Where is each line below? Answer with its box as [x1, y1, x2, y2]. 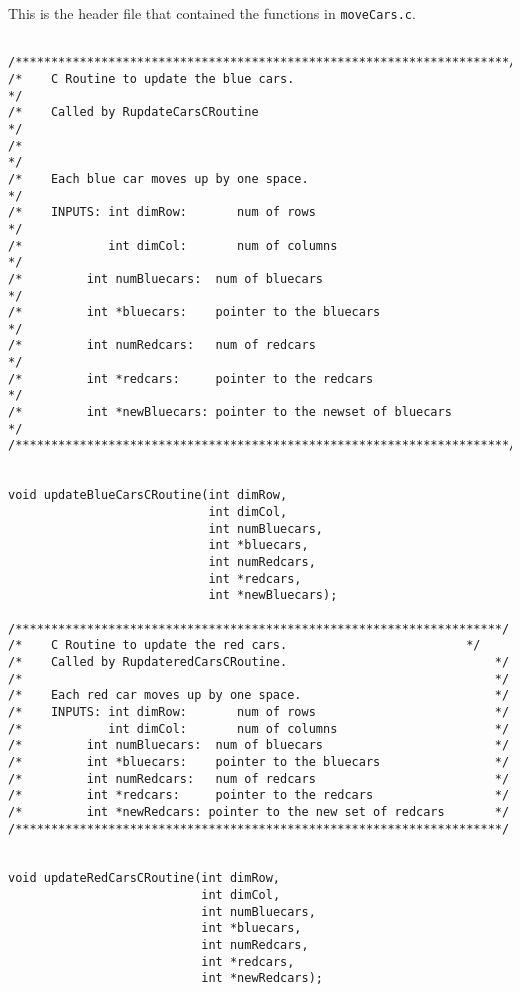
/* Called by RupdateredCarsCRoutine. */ [8, 654, 510, 669]
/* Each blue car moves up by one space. [8, 171, 309, 186]
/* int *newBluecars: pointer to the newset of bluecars [8, 405, 452, 420]
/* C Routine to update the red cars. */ [8, 638, 481, 653]
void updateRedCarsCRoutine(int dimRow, [8, 871, 281, 886]
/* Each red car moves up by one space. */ [8, 688, 510, 703]
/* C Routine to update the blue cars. [8, 71, 295, 86]
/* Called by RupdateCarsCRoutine [8, 105, 259, 120]
